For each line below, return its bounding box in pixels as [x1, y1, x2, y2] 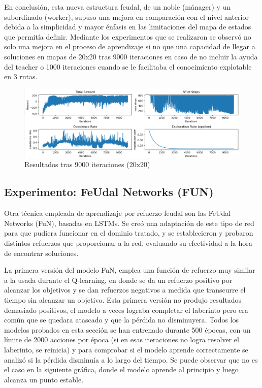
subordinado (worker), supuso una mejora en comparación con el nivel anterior [4, 11, 249, 22]
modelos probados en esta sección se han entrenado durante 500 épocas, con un [4, 324, 251, 335]
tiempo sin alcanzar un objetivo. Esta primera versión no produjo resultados [4, 295, 242, 305]
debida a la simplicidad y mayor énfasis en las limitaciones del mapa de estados [4, 21, 251, 32]
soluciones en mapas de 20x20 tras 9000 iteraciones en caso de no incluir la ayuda [4, 51, 258, 61]
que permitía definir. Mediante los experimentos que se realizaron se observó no [4, 31, 251, 42]
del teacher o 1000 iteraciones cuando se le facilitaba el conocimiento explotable [4, 61, 252, 72]
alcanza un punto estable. [4, 374, 84, 384]
